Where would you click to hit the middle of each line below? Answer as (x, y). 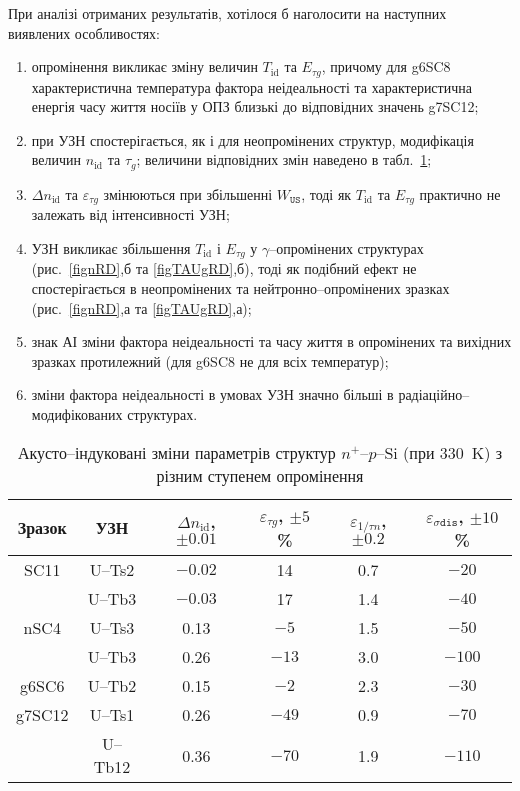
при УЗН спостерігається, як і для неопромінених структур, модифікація (252, 139)
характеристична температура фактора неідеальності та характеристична (251, 86)
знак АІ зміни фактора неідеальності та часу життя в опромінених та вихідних (271, 341)
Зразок (42, 527)
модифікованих (77, 413)
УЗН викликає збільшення (111, 247)
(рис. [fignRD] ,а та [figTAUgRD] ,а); (141, 307)
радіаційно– (434, 394)
